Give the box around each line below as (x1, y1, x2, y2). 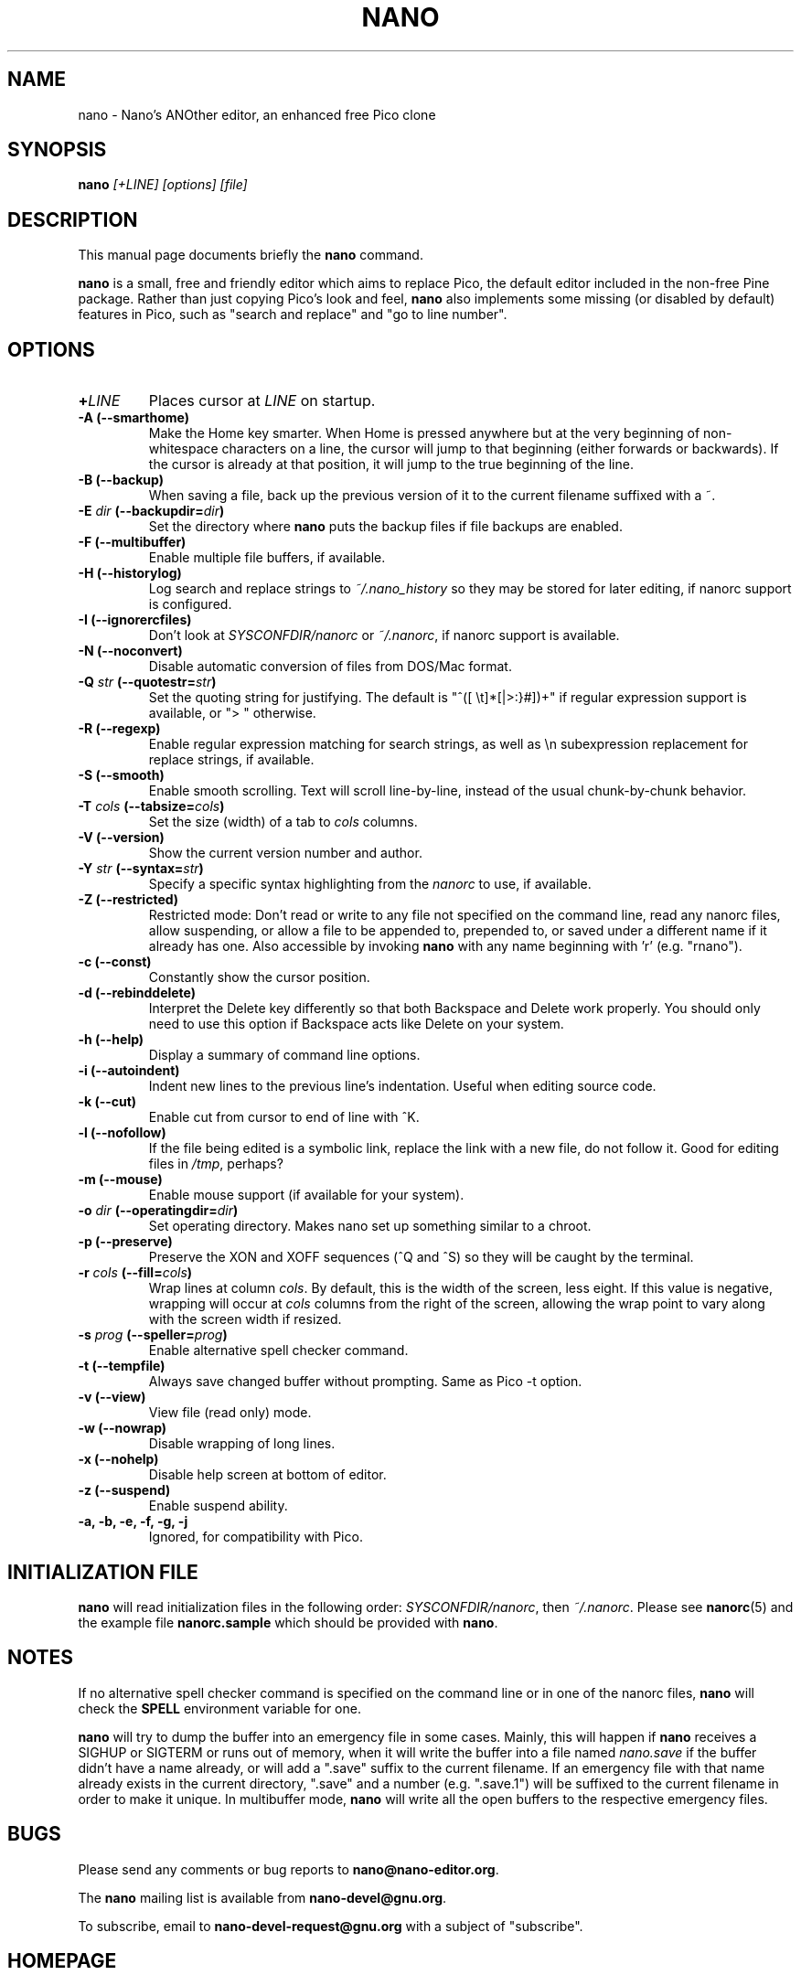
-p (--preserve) (78, 1233, 173, 1250)
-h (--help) (78, 1031, 144, 1048)
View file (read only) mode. (148, 1404, 312, 1421)
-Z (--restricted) (78, 891, 179, 908)
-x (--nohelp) (78, 1451, 159, 1468)
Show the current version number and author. (148, 845, 422, 861)
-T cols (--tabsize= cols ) (78, 798, 225, 815)
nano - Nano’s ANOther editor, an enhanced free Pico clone (78, 106, 436, 123)
